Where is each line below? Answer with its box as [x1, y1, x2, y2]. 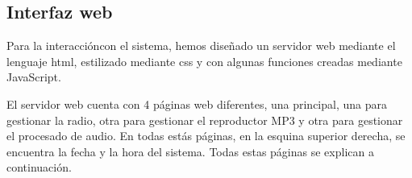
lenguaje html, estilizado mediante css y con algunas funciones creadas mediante [6, 52, 402, 69]
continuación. [6, 159, 72, 176]
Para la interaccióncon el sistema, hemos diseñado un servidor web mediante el [6, 37, 396, 54]
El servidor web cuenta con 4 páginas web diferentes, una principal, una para [6, 95, 387, 112]
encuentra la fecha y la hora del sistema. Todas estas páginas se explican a [6, 143, 374, 159]
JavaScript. [6, 68, 61, 85]
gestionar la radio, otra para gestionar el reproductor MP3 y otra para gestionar [6, 111, 403, 128]
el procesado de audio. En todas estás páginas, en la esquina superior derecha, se [6, 127, 406, 144]
